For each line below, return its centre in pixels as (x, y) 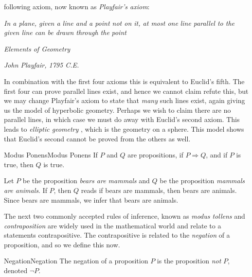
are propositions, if (155, 155)
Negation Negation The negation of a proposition (76, 261)
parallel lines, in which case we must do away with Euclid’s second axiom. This (122, 119)
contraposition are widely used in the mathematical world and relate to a (113, 225)
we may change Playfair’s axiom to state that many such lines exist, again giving (125, 100)
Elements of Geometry (37, 48)
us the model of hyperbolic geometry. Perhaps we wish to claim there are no (117, 110)
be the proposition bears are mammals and (86, 181)
